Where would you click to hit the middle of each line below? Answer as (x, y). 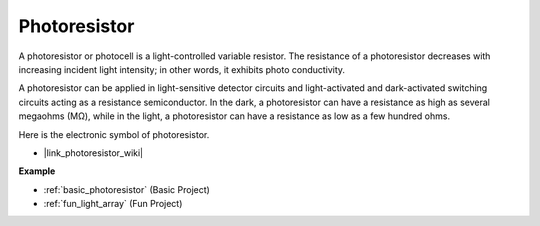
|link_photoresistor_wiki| (93, 152)
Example (37, 171)
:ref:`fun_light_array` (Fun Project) (113, 204)
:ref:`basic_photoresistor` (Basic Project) (126, 189)
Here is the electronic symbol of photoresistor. (114, 134)
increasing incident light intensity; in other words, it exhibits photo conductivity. (181, 69)
